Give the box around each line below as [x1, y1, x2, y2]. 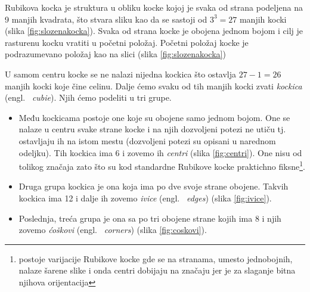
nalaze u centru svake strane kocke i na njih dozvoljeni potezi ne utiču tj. [18, 123, 286, 135]
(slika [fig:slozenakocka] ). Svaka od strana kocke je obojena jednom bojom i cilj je [5, 24, 303, 37]
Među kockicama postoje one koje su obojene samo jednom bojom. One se [18, 111, 290, 123]
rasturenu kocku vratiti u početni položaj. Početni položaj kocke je [5, 36, 249, 48]
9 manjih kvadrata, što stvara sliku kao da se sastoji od [5, 13, 207, 25]
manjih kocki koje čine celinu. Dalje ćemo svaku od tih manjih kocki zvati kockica [5, 79, 302, 92]
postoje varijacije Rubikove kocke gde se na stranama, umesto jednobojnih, [18, 252, 293, 265]
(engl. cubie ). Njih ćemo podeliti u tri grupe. [5, 91, 172, 104]
